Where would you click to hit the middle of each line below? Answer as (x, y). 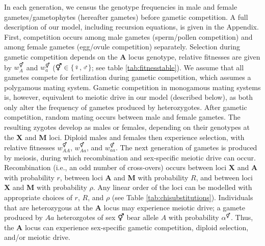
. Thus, (242, 217)
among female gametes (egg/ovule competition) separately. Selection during (122, 47)
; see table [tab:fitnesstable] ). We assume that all (168, 67)
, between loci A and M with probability (124, 177)
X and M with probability (46, 187)
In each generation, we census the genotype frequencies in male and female (121, 7)
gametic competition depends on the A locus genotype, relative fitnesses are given (132, 56)
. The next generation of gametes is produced (186, 147)
